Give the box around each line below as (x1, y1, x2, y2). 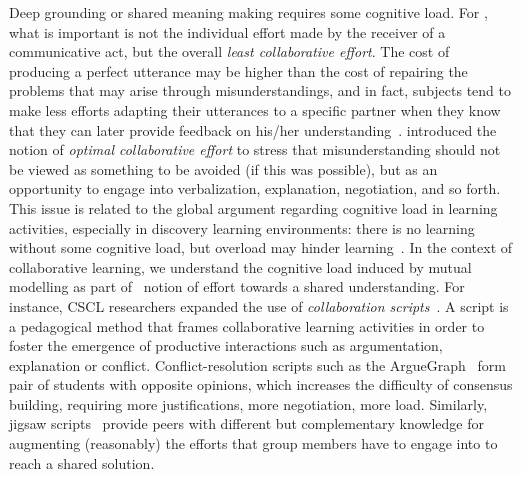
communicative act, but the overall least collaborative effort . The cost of (9, 41, 450, 62)
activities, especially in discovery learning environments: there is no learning (9, 217, 475, 238)
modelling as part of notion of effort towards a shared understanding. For (9, 276, 465, 297)
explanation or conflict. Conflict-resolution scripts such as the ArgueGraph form (9, 354, 506, 375)
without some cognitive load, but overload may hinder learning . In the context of (9, 237, 513, 258)
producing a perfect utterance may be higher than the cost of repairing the (9, 60, 468, 81)
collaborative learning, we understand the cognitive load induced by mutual (9, 256, 472, 277)
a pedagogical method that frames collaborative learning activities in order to (9, 315, 485, 336)
